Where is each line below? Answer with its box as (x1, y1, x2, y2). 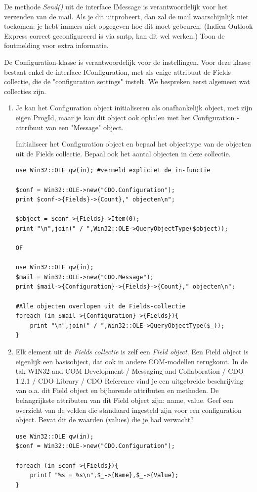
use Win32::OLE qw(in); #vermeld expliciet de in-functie (15, 167, 211, 174)
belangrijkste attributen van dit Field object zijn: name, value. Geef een (15, 394, 233, 405)
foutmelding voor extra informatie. (4, 40, 109, 50)
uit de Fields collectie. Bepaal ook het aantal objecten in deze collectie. (15, 148, 231, 158)
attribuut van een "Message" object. (15, 122, 124, 132)
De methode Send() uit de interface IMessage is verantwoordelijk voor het (4, 1, 228, 11)
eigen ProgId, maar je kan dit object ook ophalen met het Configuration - (15, 112, 239, 122)
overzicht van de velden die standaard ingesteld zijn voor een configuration (15, 404, 242, 415)
